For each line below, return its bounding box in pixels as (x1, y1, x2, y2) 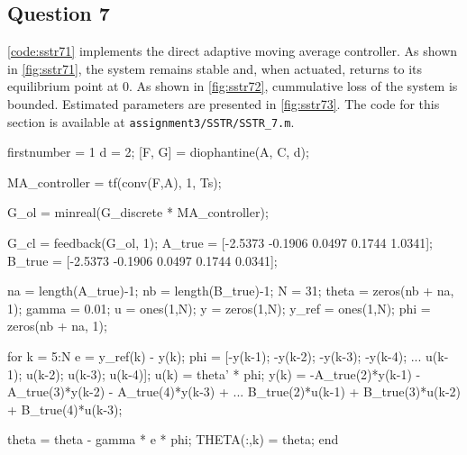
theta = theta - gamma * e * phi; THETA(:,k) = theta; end (7, 430, 339, 449)
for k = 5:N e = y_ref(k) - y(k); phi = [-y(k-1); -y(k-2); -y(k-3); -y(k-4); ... (7, 346, 422, 365)
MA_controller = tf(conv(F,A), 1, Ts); (7, 172, 222, 191)
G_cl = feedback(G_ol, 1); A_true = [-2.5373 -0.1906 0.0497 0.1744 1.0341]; (7, 233, 433, 252)
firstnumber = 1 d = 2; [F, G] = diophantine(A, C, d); (7, 142, 309, 161)
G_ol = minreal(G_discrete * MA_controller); (7, 203, 269, 222)
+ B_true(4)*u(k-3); (7, 399, 123, 418)
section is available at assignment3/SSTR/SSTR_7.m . (7, 112, 295, 131)
